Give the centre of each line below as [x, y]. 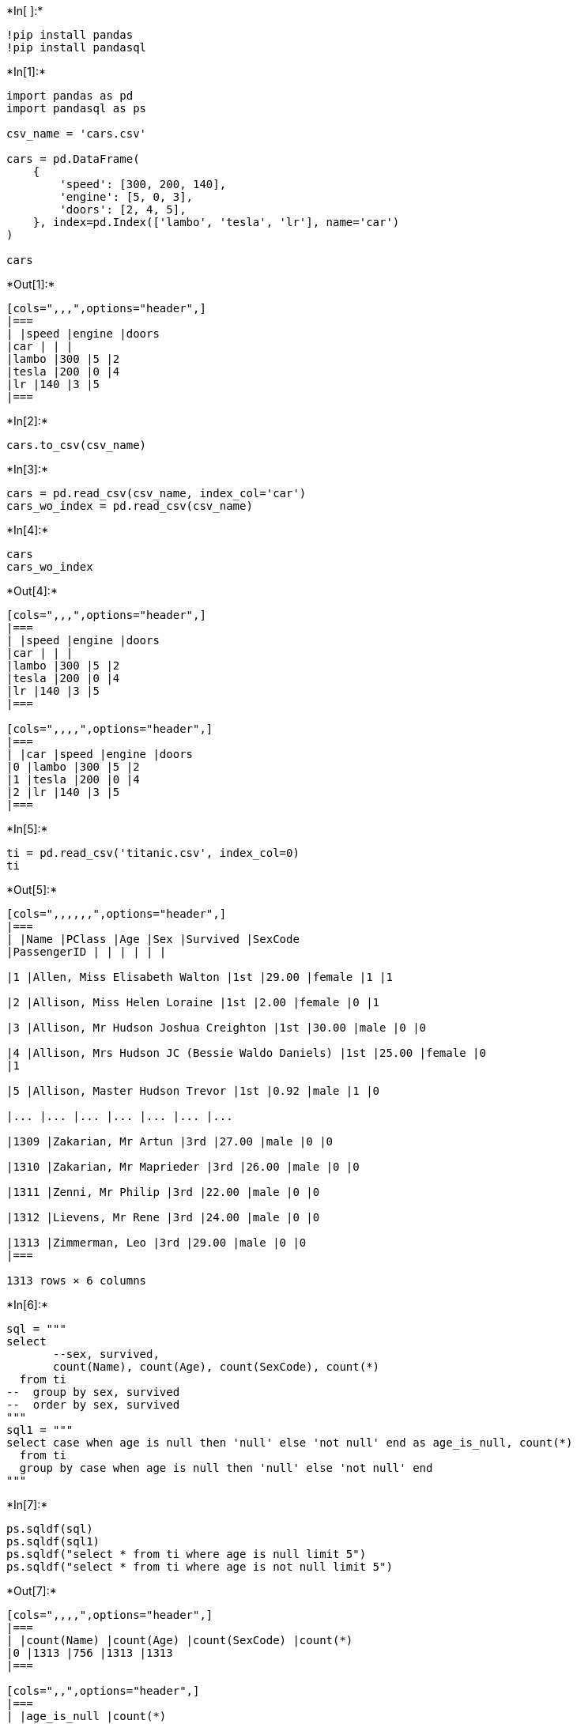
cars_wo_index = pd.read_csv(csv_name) [130, 506]
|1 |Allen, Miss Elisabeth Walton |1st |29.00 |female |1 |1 [200, 977]
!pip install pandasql [77, 47]
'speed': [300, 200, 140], [143, 184]
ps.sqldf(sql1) [53, 1541]
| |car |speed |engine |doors [100, 754]
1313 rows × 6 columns [77, 1281]
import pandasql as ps [77, 108]
